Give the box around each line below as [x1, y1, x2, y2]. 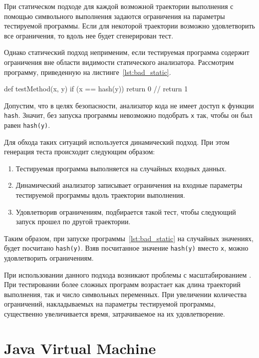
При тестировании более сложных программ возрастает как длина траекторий [4, 279, 241, 290]
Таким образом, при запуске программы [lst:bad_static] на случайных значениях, [4, 233, 254, 243]
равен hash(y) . [4, 120, 50, 130]
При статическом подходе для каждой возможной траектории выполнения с [4, 1, 234, 11]
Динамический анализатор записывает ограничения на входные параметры [15, 180, 243, 190]
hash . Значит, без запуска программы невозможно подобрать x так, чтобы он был [4, 110, 253, 120]
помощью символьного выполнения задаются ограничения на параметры [4, 10, 225, 21]
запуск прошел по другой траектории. [15, 216, 131, 227]
